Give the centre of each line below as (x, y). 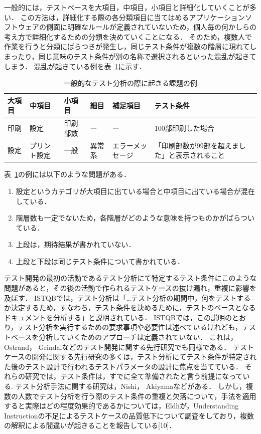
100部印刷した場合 (184, 128)
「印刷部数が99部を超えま (197, 145)
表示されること (200, 155)
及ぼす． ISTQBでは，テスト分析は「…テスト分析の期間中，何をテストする (127, 297)
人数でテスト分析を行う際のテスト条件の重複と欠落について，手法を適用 (137, 396)
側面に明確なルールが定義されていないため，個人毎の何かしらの (151, 27)
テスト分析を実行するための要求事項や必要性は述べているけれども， (130, 327)
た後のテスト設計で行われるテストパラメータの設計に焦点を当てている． (123, 366)
